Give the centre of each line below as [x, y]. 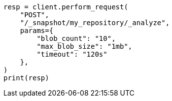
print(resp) [26, 78]
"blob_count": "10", [76, 38]
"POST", [34, 15]
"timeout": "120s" [72, 54]
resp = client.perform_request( [66, 7]
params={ [37, 31]
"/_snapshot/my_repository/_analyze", [95, 23]
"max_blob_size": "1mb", [85, 46]
